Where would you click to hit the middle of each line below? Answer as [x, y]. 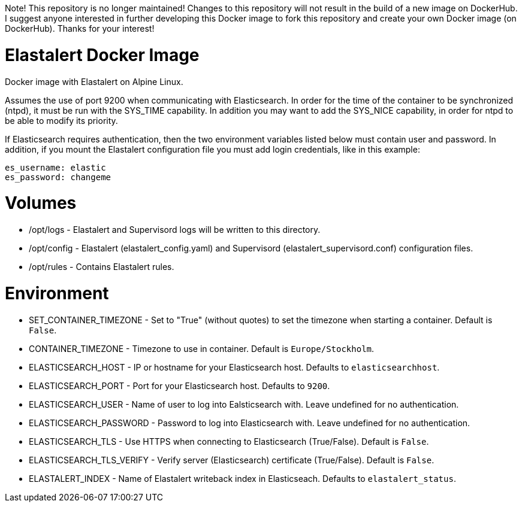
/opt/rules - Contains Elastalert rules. [102, 267]
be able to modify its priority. [61, 120]
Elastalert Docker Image [102, 55]
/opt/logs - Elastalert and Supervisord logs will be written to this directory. [175, 230]
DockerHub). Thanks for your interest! [80, 28]
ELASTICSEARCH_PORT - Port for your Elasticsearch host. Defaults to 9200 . [179, 385]
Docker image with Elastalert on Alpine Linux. [94, 81]
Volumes [41, 203]
